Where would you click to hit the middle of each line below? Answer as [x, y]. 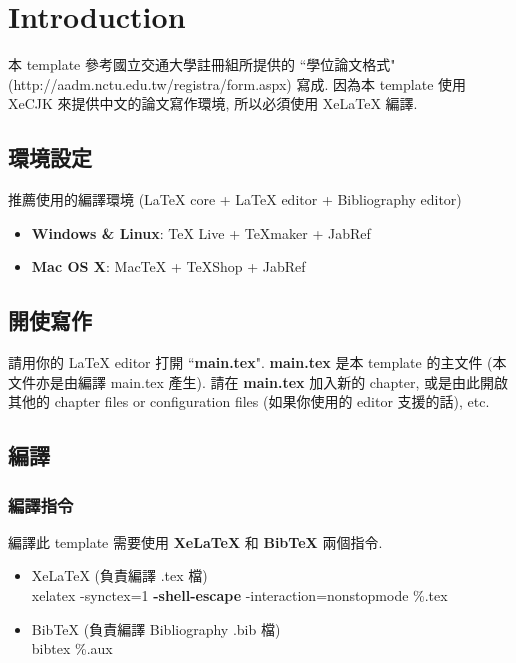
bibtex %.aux [72, 648]
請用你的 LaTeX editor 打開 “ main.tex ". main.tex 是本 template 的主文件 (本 [257, 362]
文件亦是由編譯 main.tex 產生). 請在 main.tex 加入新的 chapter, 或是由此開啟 [258, 381]
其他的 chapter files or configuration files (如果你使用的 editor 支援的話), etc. [249, 401]
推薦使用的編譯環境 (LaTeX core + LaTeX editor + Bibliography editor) [235, 199]
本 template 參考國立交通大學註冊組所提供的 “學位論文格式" [202, 64]
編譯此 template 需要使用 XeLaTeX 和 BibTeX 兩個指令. [195, 541]
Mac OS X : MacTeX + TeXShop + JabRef [168, 266]
